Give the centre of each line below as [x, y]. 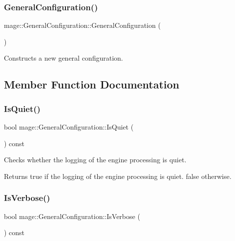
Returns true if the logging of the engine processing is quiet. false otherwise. [118, 176]
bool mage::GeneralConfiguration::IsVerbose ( [72, 216]
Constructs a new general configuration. [64, 58]
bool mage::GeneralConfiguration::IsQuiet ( [69, 127]
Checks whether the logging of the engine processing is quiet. [95, 160]
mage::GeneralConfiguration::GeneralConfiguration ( [82, 25]
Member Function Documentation [92, 84]
